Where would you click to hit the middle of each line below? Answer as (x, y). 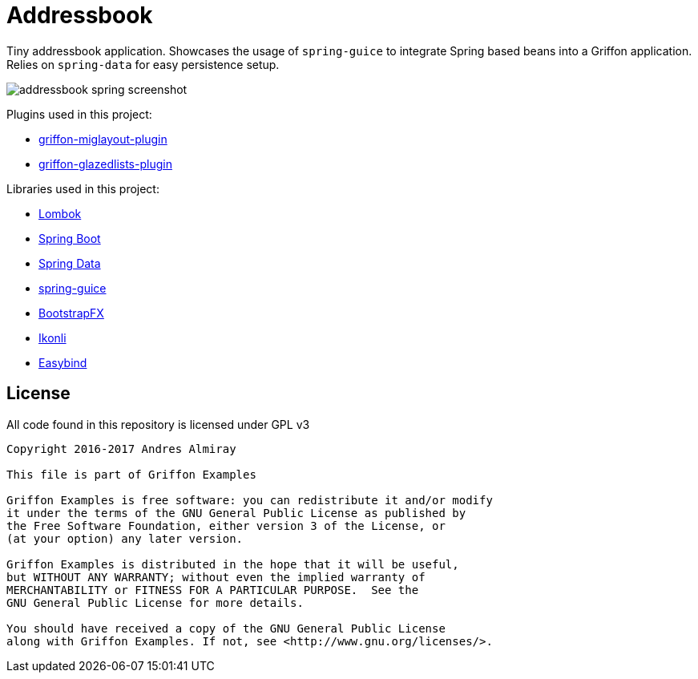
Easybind (63, 362)
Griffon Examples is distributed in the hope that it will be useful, (233, 564)
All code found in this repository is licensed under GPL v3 (158, 424)
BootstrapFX (71, 313)
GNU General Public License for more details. (155, 602)
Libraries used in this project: (83, 188)
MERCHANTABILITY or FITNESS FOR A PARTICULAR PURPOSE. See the (213, 590)
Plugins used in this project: (79, 114)
